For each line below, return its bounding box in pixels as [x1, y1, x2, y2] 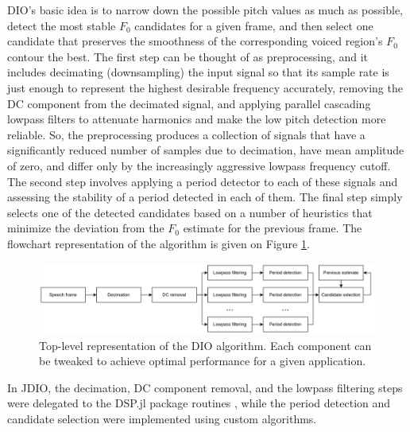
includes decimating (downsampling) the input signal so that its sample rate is [7, 64, 389, 80]
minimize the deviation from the [7, 220, 164, 236]
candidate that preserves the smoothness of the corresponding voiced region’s [7, 33, 383, 49]
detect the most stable [7, 17, 116, 33]
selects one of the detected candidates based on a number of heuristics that [7, 204, 373, 220]
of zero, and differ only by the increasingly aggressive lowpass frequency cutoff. [7, 157, 391, 173]
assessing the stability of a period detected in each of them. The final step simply [7, 189, 403, 205]
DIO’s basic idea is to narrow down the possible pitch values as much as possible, [7, 2, 403, 18]
